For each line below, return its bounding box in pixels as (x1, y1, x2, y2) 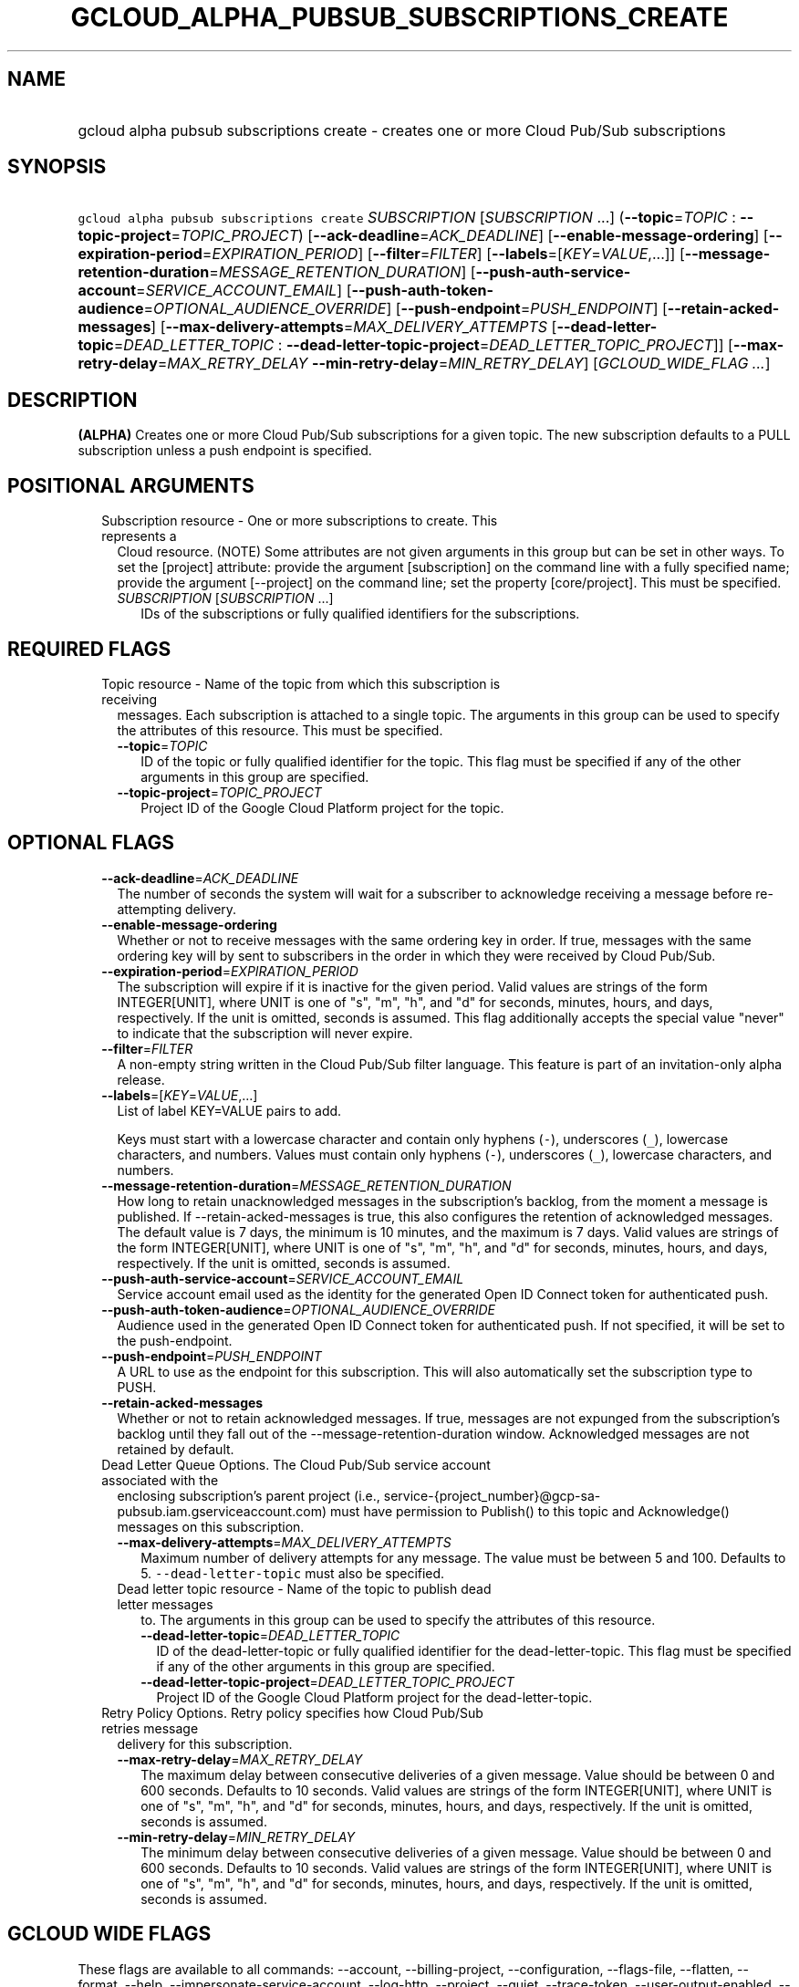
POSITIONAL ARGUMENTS (7, 473, 254, 497)
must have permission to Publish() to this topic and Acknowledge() (329, 1503, 730, 1519)
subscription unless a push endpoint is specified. (78, 442, 372, 459)
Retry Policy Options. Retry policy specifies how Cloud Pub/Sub (101, 1704, 483, 1721)
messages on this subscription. (117, 1518, 305, 1534)
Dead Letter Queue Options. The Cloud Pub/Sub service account (101, 1456, 491, 1472)
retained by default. (117, 1441, 234, 1457)
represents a (101, 528, 177, 545)
